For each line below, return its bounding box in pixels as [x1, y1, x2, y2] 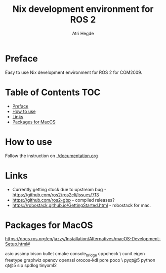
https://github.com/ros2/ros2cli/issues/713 [12, 192, 99, 198]
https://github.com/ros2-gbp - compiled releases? [12, 197, 115, 203]
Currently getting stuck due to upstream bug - [12, 186, 106, 192]
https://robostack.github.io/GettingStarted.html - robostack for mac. [12, 202, 151, 208]
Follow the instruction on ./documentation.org [5, 153, 98, 159]
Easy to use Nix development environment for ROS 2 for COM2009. [5, 69, 142, 75]
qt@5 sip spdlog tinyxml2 [5, 263, 57, 269]
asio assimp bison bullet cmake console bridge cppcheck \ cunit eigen [5, 251, 145, 258]
